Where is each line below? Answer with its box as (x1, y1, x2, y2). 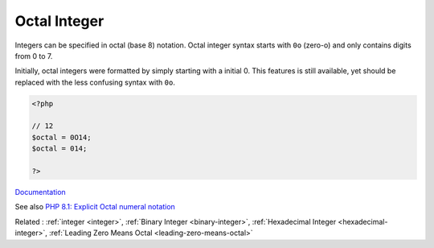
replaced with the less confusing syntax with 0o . (14, 77, 176, 87)
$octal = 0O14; (31, 133, 92, 142)
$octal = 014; (31, 144, 88, 153)
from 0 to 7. (14, 51, 53, 60)
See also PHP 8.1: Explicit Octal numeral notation (14, 202, 176, 212)
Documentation (14, 188, 66, 197)
